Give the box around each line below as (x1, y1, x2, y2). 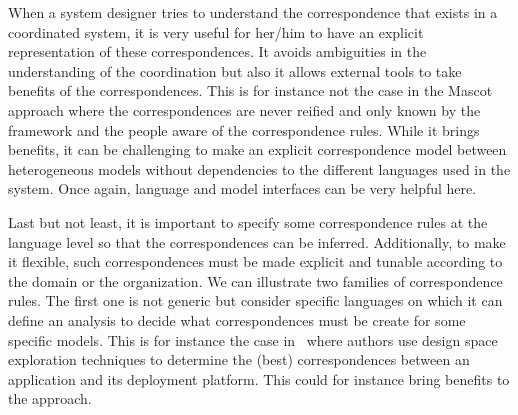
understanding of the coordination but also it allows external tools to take (8, 60, 462, 81)
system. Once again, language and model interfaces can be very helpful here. (8, 178, 477, 199)
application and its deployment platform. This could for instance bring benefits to (8, 368, 510, 389)
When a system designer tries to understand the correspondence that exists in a (8, 2, 498, 22)
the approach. (8, 388, 92, 409)
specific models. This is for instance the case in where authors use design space (8, 329, 498, 350)
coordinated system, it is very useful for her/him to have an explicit (8, 21, 424, 42)
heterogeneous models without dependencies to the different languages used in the (8, 158, 511, 179)
